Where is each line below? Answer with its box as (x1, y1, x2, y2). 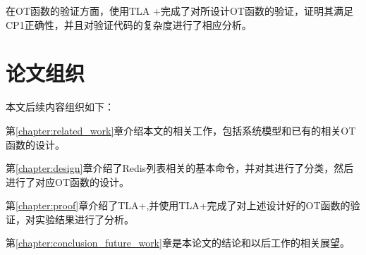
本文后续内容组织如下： (6, 99, 114, 114)
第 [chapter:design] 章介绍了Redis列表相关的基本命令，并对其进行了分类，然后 (6, 161, 354, 175)
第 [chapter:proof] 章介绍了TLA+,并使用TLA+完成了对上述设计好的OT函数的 (6, 198, 350, 213)
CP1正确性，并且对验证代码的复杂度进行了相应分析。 (6, 17, 252, 32)
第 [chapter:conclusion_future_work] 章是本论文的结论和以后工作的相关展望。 (6, 235, 350, 250)
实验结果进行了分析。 (35, 211, 134, 226)
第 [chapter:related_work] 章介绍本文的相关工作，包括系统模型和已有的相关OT (6, 123, 356, 137)
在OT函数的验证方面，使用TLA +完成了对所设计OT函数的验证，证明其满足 (6, 4, 353, 18)
